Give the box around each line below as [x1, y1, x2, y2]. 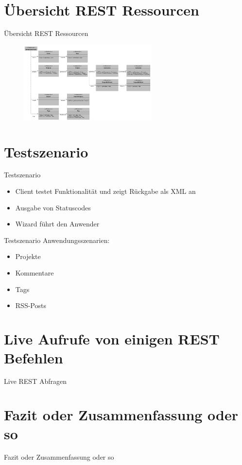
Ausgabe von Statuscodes [15, 202, 91, 212]
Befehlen [4, 348, 63, 368]
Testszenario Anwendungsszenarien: [4, 235, 110, 245]
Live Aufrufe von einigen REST [4, 328, 220, 348]
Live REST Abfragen [4, 376, 67, 386]
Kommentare [15, 268, 54, 277]
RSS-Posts [15, 300, 46, 310]
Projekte [15, 251, 41, 261]
